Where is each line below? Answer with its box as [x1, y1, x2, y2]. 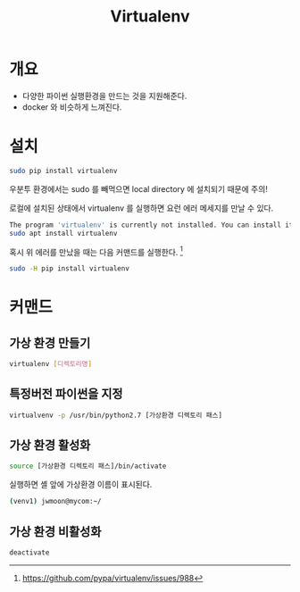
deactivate [9, 547, 50, 557]
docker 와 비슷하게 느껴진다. [21, 101, 122, 113]
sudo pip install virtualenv [9, 166, 118, 175]
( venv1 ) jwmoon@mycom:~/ [9, 497, 102, 506]
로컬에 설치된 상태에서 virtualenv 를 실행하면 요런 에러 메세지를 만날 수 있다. [9, 203, 274, 213]
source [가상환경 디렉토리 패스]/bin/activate [9, 462, 167, 471]
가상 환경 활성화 [9, 438, 91, 453]
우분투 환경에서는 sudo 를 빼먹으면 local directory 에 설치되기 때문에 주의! [9, 183, 268, 194]
